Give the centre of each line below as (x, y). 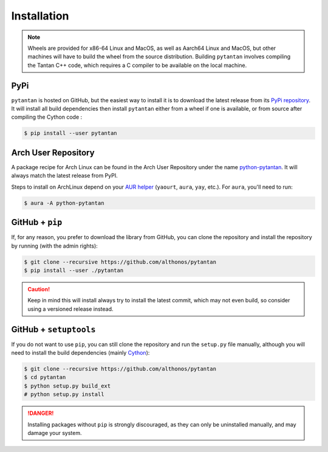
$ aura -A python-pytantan (64, 203)
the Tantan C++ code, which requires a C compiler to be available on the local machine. (137, 65)
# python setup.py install (64, 395)
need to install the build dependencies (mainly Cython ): (80, 352)
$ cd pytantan (45, 377)
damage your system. (55, 433)
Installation (40, 16)
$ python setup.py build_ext (67, 386)
